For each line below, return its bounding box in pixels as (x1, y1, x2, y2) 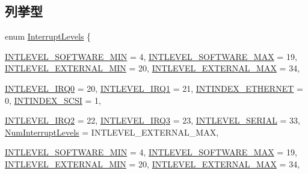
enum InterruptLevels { (5, 30, 91, 43)
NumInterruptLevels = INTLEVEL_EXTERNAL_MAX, (5, 125, 219, 138)
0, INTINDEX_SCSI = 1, (5, 94, 101, 106)
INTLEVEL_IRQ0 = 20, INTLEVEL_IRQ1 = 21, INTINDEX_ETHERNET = (5, 82, 303, 94)
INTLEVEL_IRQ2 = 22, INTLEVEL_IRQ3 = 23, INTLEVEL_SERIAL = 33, (5, 114, 301, 127)
